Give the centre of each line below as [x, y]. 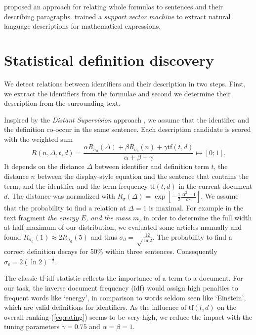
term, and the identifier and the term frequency [76, 186]
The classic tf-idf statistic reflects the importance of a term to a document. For [124, 278]
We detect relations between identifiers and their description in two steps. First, [125, 83]
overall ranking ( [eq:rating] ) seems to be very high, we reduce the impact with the [128, 316]
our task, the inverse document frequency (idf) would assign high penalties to [121, 288]
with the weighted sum [39, 139]
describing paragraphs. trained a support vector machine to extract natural [117, 16]
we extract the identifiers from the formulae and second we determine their [117, 93]
